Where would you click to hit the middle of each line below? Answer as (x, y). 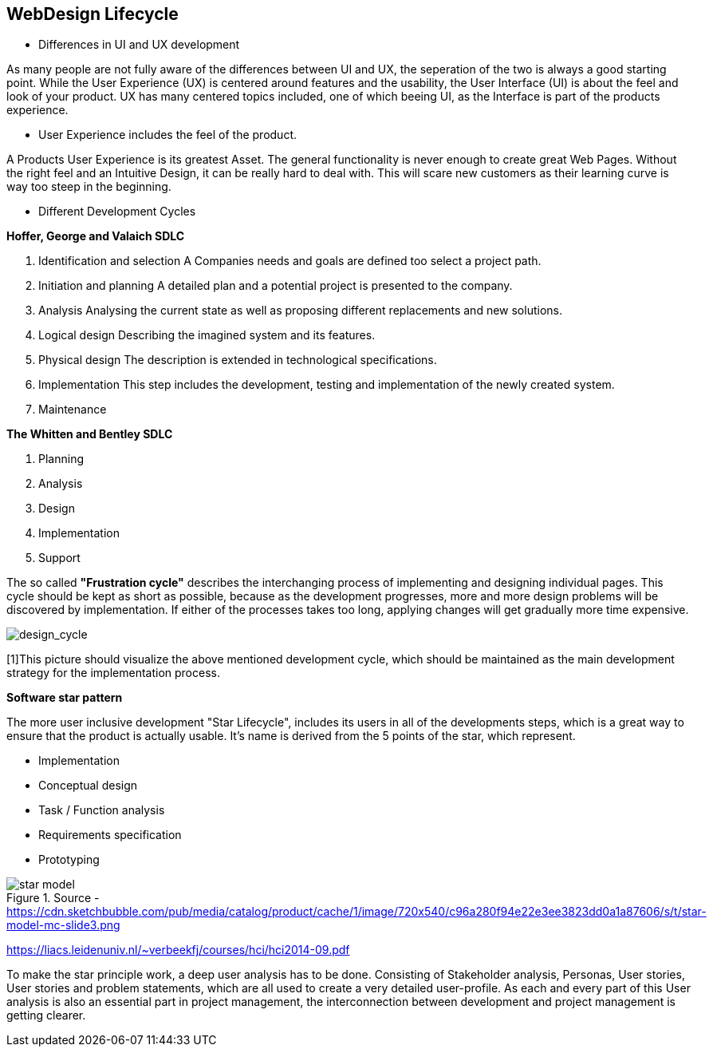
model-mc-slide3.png (63, 925)
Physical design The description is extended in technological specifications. (238, 360)
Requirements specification (110, 835)
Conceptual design (88, 786)
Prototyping (69, 860)
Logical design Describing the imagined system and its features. (207, 335)
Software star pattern (65, 698)
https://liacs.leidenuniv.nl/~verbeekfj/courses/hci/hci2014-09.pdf (178, 950)
